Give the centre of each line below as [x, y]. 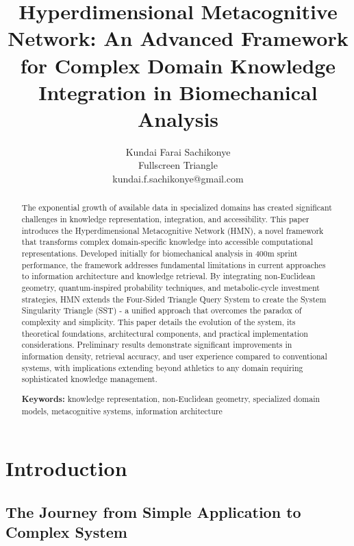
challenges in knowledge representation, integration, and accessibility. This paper [165, 219]
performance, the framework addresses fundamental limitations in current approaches [174, 264]
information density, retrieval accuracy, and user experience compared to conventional [174, 356]
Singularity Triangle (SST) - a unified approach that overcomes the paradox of [162, 310]
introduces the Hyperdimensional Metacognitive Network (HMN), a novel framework [173, 230]
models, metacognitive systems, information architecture [122, 411]
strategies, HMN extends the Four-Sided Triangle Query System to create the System [174, 299]
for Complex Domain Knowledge [178, 65]
